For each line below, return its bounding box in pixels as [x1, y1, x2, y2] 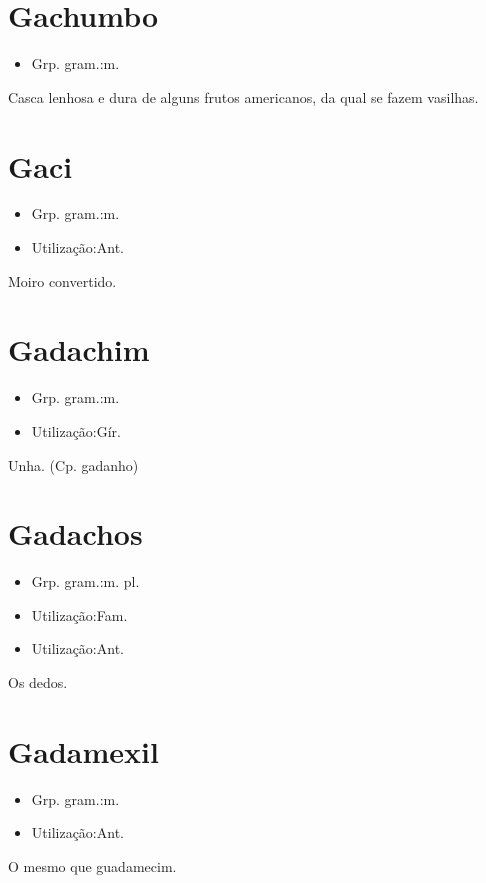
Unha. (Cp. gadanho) [8, 454, 139, 475]
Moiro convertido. [8, 270, 117, 291]
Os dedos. [8, 672, 68, 693]
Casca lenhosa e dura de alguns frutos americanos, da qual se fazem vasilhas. [8, 86, 479, 107]
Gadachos [8, 513, 143, 554]
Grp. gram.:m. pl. [31, 571, 140, 592]
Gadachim [8, 329, 150, 370]
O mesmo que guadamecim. [8, 855, 177, 876]
